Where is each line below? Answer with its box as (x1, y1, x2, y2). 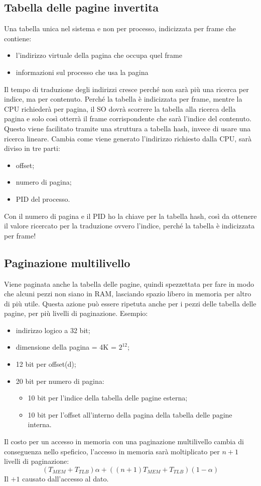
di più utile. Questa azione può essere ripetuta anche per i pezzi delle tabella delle (4, 298, 256, 308)
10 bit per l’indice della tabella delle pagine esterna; (28, 392, 188, 403)
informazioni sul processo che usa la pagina (16, 66, 149, 77)
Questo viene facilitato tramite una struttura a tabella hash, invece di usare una (4, 123, 251, 133)
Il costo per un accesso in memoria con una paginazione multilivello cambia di (4, 436, 244, 447)
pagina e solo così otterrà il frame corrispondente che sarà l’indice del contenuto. (4, 113, 251, 124)
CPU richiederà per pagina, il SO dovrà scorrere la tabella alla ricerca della (4, 103, 236, 114)
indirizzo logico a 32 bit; (16, 325, 90, 335)
